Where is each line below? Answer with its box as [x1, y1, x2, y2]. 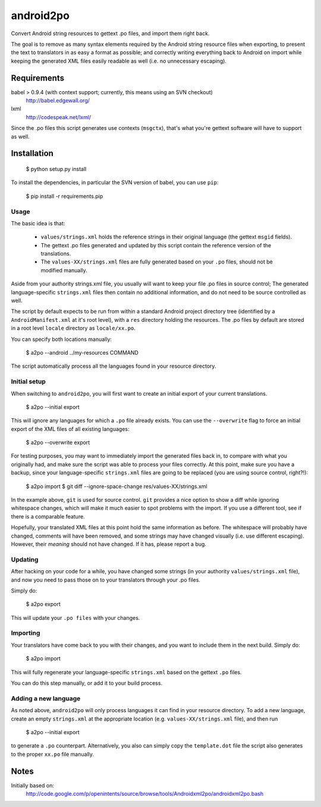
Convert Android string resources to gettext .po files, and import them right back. [11, 30, 210, 37]
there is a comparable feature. [11, 513, 86, 520]
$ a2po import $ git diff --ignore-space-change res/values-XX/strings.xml [26, 483, 207, 490]
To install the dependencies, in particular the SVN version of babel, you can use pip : [11, 179, 219, 186]
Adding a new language [11, 694, 81, 703]
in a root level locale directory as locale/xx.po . [11, 325, 136, 332]
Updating [11, 555, 39, 563]
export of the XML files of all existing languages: [11, 425, 130, 432]
